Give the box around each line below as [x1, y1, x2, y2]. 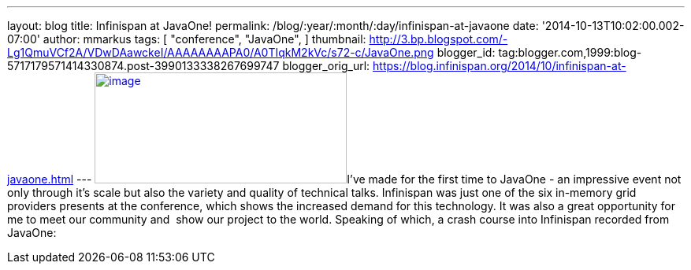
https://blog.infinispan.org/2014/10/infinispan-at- [373, 59, 626, 72]
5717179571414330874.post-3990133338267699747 [7, 59, 280, 72]
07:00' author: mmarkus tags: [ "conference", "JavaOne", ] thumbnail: [7, 32, 366, 46]
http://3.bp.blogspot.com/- [369, 32, 508, 46]
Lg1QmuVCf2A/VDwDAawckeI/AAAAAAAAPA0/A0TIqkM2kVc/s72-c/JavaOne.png [7, 46, 434, 59]
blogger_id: [437, 46, 496, 59]
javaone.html [7, 172, 74, 186]
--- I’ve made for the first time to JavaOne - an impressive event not [76, 172, 682, 186]
